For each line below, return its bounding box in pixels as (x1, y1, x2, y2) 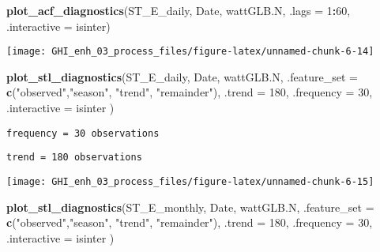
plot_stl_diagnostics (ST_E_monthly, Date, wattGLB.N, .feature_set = (6, 198, 374, 215)
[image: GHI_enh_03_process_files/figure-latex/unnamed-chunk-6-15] (6, 175, 374, 187)
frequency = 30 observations (6, 127, 160, 139)
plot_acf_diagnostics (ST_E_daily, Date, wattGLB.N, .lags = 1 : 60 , (6, 2, 351, 18)
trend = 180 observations (6, 152, 142, 164)
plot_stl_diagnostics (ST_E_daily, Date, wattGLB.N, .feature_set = (6, 68, 358, 85)
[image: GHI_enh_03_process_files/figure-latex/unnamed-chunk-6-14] (6, 46, 374, 58)
